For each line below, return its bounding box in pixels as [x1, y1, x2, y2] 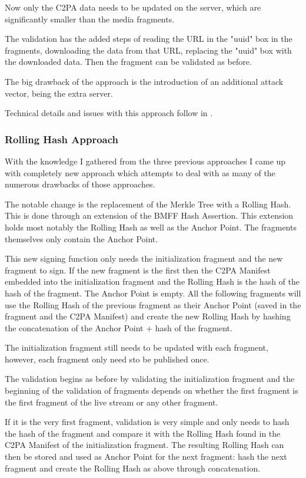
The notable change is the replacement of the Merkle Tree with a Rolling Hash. [5, 197, 291, 210]
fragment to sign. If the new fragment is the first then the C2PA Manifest [5, 263, 271, 276]
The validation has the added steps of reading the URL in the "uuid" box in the [5, 32, 292, 45]
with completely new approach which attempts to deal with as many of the [5, 166, 275, 179]
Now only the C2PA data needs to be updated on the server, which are [5, 1, 261, 13]
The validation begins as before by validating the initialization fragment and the [5, 372, 295, 385]
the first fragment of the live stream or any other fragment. [5, 395, 218, 408]
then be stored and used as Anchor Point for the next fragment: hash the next [5, 450, 287, 463]
